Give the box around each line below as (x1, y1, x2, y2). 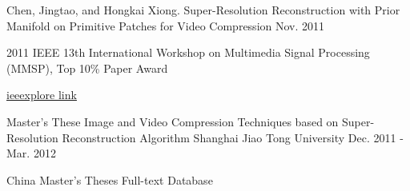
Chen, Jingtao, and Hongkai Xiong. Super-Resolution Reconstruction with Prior (6, 2, 400, 18)
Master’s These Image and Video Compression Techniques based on (6, 113, 339, 129)
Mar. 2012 (6, 145, 56, 161)
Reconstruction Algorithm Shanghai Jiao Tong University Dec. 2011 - (62, 129, 404, 145)
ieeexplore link (6, 86, 77, 103)
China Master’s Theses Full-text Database (6, 171, 213, 188)
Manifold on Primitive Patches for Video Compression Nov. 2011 (6, 17, 325, 34)
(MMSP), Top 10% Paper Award (6, 59, 168, 76)
